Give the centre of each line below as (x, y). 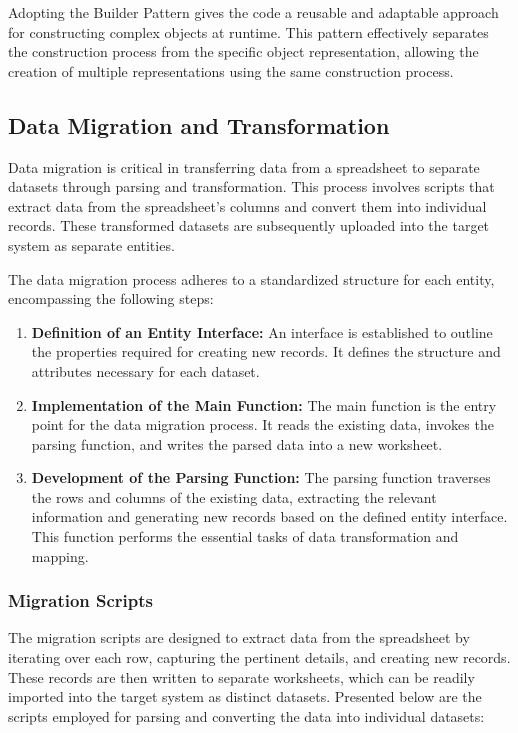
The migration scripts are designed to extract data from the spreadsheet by (239, 637)
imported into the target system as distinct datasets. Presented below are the (245, 696)
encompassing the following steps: (111, 298)
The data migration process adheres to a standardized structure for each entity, (251, 278)
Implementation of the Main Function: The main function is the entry (264, 404)
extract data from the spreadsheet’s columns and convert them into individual (247, 205)
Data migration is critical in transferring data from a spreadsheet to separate (244, 166)
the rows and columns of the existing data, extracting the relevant (234, 496)
